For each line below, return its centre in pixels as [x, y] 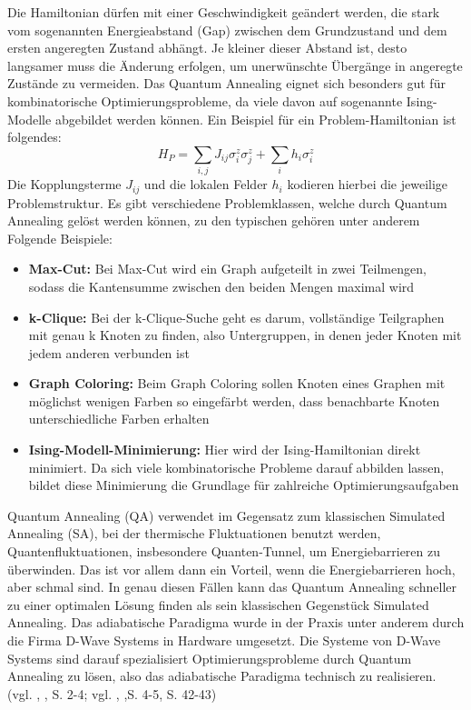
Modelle [29, 119]
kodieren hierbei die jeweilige [368, 184]
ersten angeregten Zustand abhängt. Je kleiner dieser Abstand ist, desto [207, 48]
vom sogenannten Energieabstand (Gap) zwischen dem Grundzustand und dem [227, 30]
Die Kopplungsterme [64, 184]
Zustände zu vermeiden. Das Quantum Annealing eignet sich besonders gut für [226, 83]
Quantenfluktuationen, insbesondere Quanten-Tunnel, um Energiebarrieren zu [224, 551]
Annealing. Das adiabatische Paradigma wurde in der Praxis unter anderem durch [236, 622]
